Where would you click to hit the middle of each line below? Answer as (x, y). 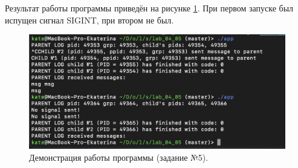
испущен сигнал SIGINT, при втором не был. (89, 20)
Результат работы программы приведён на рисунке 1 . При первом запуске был (149, 8)
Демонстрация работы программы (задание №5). (119, 157)
